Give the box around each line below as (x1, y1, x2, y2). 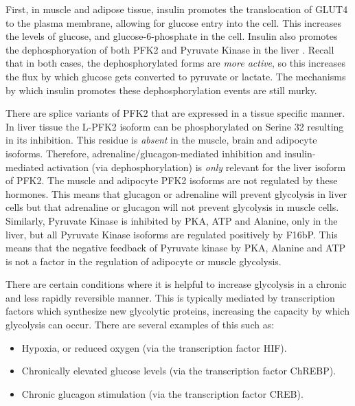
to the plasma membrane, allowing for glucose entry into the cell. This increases (5, 15, 341, 30)
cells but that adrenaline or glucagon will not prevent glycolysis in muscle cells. (5, 200, 339, 214)
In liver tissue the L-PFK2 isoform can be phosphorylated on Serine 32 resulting (5, 119, 344, 133)
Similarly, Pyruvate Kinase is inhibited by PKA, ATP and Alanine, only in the (5, 213, 338, 227)
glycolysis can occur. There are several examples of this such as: (5, 317, 275, 332)
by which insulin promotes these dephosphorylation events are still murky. (5, 82, 317, 97)
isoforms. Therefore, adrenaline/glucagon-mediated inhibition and (5, 146, 282, 160)
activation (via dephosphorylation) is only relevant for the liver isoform (47, 159, 346, 174)
